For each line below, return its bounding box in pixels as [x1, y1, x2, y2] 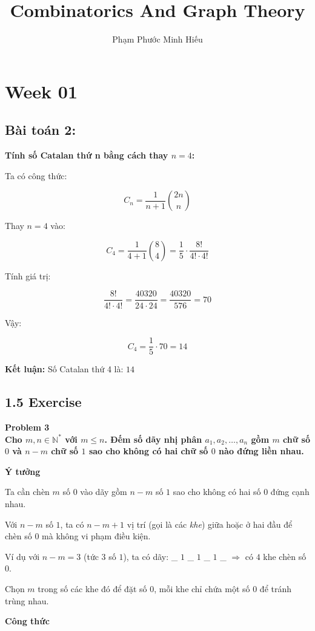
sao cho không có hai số [173, 485, 261, 498]
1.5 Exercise [5, 392, 82, 411]
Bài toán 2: [5, 120, 76, 139]
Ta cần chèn [5, 485, 50, 498]
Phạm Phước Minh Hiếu [112, 33, 203, 46]
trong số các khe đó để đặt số [38, 582, 147, 595]
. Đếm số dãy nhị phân [104, 432, 202, 445]
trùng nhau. [5, 594, 49, 607]
